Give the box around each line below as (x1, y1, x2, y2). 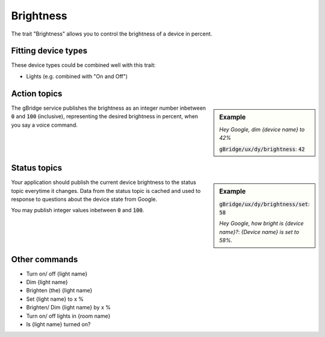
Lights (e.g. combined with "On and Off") (26, 72, 128, 80)
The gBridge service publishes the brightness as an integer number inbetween (11, 104, 206, 112)
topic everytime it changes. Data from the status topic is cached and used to (11, 187, 201, 194)
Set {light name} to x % (26, 295, 84, 303)
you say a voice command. (11, 121, 78, 128)
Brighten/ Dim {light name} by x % (26, 304, 111, 311)
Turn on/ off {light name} (26, 270, 88, 277)
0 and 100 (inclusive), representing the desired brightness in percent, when (11, 113, 199, 120)
